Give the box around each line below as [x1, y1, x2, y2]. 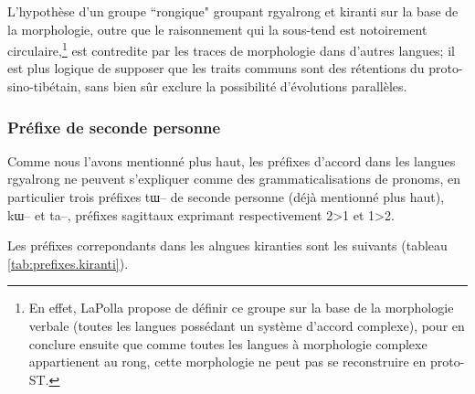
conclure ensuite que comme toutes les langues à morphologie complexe [28, 334, 427, 353]
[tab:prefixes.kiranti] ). [7, 253, 129, 272]
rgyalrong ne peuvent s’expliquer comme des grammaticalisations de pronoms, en [7, 169, 461, 188]
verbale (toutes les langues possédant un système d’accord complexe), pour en [28, 316, 465, 335]
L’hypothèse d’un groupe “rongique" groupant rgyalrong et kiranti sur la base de [7, 2, 459, 20]
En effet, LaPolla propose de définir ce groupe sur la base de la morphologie [28, 298, 454, 317]
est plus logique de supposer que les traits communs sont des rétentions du [7, 59, 425, 78]
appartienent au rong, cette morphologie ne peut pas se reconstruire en [28, 352, 427, 371]
